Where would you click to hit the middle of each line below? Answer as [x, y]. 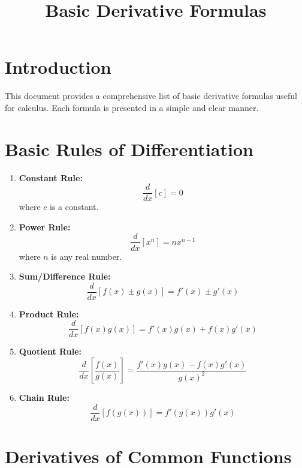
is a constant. [74, 207]
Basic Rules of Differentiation [129, 148]
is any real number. [87, 256]
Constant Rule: [51, 177]
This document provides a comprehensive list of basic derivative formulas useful [151, 96]
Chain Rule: [44, 397]
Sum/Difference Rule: [65, 276]
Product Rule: [49, 313]
